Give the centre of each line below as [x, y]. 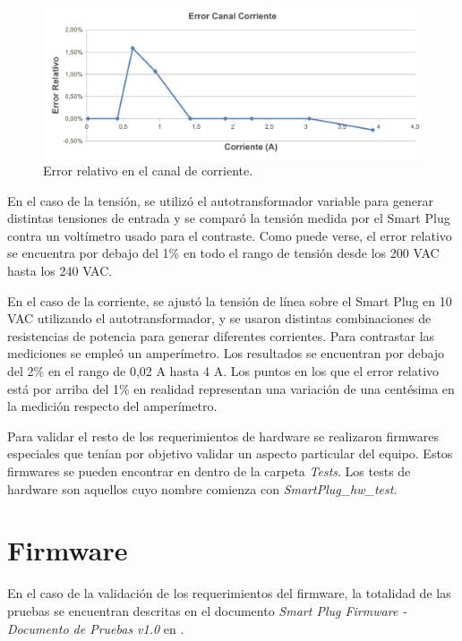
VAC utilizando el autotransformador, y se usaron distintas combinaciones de [219, 318]
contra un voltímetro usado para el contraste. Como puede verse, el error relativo [230, 235]
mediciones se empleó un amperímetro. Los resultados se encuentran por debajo [226, 353]
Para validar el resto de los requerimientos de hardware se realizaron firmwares [223, 436]
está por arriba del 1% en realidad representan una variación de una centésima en [231, 388]
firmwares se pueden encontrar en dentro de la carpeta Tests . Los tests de [209, 471]
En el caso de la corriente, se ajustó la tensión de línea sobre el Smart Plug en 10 [230, 300]
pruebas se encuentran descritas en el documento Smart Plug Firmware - [207, 610]
